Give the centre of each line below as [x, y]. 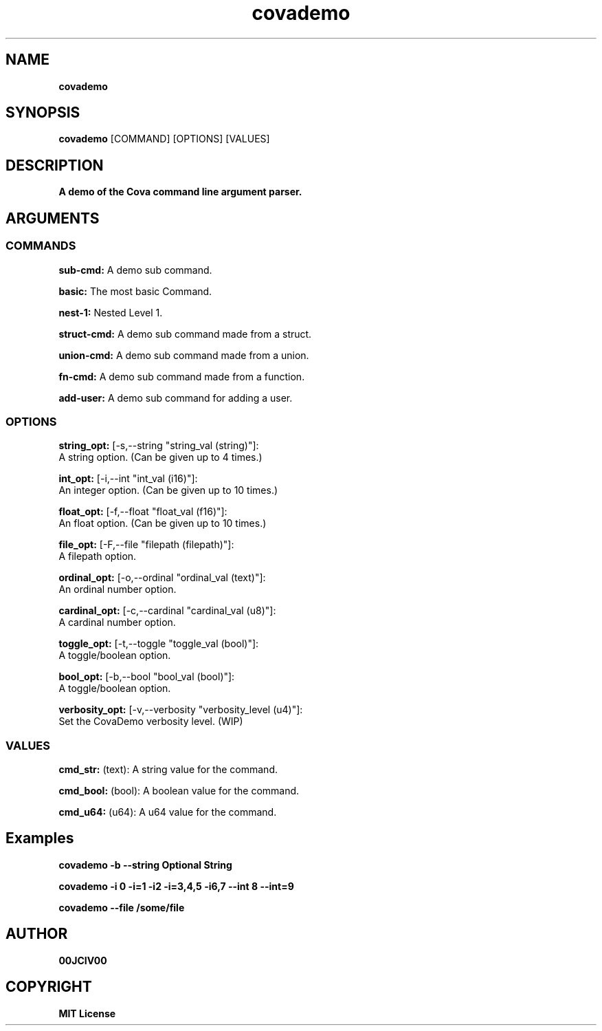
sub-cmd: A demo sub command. [135, 270]
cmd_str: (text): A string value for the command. [168, 769]
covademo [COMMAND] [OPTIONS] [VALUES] [164, 139]
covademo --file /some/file [122, 907]
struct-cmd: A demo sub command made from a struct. [185, 334]
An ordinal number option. [118, 589]
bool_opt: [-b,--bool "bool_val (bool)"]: [147, 677]
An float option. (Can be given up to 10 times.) [163, 523]
